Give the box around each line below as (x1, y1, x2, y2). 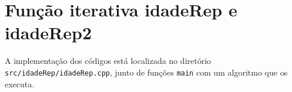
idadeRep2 (5, 21, 92, 45)
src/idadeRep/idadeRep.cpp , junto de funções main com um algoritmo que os (5, 66, 288, 78)
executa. (5, 77, 35, 90)
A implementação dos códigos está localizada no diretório (5, 54, 212, 67)
